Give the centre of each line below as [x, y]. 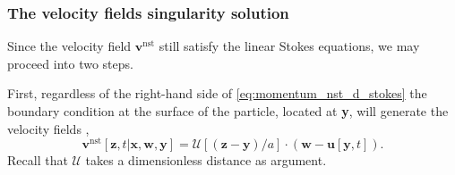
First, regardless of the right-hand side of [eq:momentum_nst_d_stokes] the [217, 93]
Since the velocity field [69, 46]
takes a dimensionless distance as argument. [206, 160]
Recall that [38, 160]
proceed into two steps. [70, 63]
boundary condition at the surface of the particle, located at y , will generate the [228, 111]
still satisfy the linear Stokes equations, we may [289, 46]
